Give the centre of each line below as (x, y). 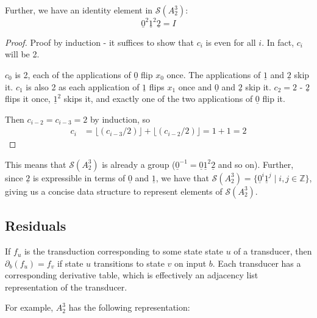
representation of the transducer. (66, 287)
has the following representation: (129, 307)
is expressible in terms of (79, 177)
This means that (36, 164)
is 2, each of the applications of (73, 74)
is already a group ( (139, 164)
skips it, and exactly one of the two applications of (158, 99)
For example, (29, 307)
